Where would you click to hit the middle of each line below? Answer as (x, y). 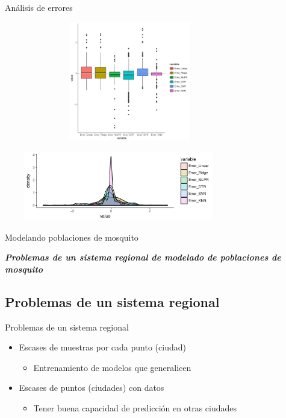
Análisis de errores (39, 7)
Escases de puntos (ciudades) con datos (92, 388)
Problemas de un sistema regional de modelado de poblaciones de (143, 257)
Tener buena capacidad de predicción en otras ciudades (135, 408)
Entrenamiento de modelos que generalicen (112, 367)
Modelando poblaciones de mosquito (72, 237)
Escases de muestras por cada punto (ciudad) (102, 347)
